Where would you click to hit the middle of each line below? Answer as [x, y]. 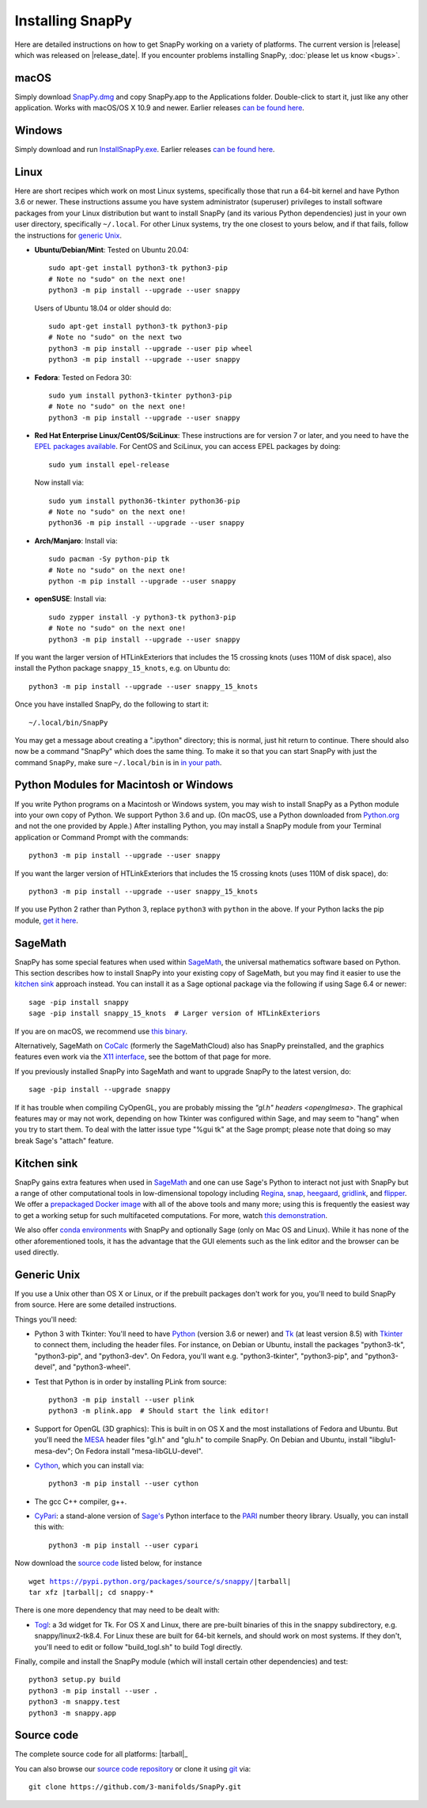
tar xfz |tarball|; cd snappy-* [91, 1593]
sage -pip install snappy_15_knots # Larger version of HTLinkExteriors [175, 1013]
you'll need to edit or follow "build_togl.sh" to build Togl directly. [138, 1646]
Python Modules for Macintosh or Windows [124, 785]
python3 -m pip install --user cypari [124, 1545]
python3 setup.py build [75, 1680]
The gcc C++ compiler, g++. [81, 1502]
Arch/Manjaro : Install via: [76, 540]
